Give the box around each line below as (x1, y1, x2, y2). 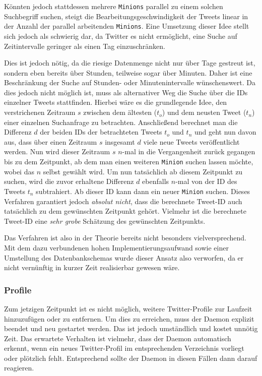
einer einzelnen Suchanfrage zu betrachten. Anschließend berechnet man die (4, 116, 238, 127)
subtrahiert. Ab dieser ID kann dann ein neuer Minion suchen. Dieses (36, 185, 250, 196)
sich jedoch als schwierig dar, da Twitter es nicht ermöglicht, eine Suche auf (4, 30, 237, 41)
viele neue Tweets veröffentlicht (143, 136, 240, 147)
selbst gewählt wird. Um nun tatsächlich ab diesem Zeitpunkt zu (43, 166, 243, 176)
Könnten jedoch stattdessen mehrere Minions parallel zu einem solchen (4, 1, 223, 11)
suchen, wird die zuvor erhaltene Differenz (4, 176, 134, 186)
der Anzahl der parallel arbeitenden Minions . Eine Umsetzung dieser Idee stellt (4, 21, 249, 31)
